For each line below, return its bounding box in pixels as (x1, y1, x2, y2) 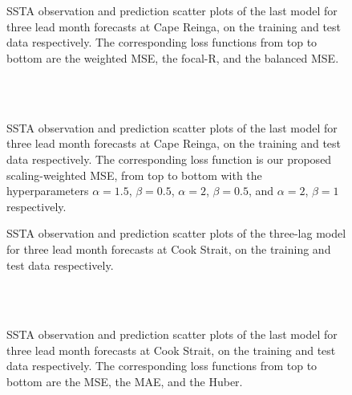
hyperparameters (6, 182, 89, 199)
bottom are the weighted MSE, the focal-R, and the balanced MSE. (6, 49, 339, 66)
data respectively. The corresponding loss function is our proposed (6, 150, 332, 167)
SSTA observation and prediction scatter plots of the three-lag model (6, 225, 346, 242)
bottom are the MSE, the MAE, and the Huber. (6, 373, 243, 390)
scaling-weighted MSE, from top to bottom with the (6, 166, 262, 183)
